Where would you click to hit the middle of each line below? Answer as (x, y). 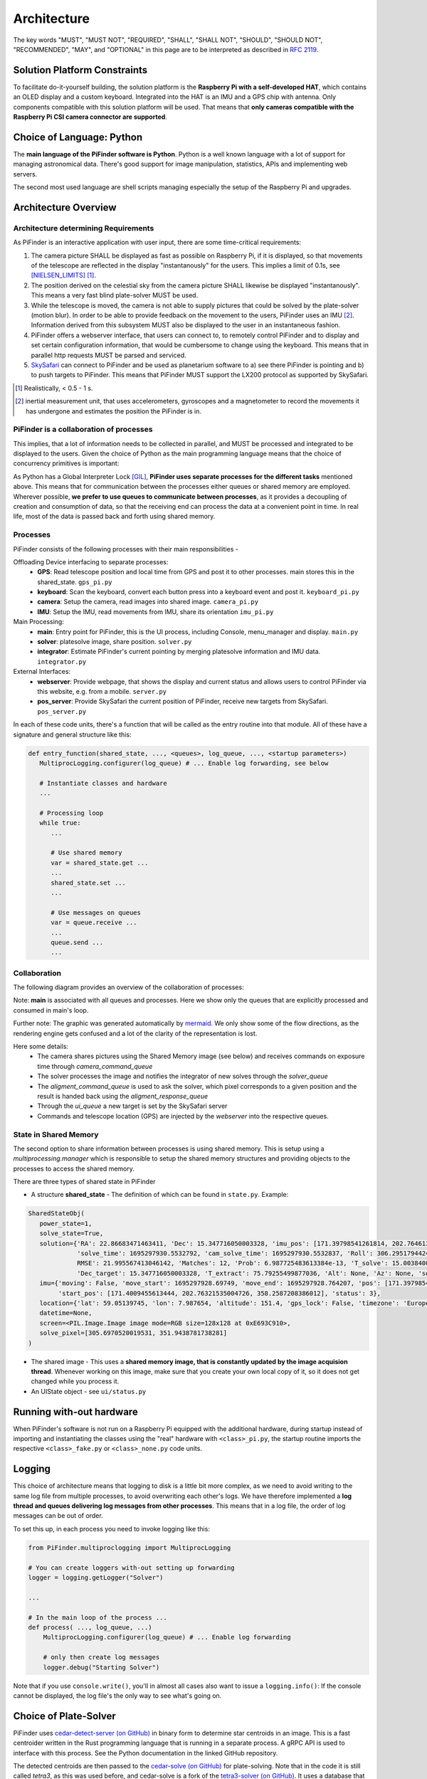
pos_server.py (62, 711)
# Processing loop (72, 813)
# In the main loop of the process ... (97, 1617)
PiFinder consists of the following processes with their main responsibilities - (126, 549)
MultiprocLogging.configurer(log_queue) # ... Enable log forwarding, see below (184, 763)
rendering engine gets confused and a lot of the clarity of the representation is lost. (135, 1033)
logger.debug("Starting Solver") (101, 1667)
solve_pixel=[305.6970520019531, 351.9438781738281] (133, 1333)
